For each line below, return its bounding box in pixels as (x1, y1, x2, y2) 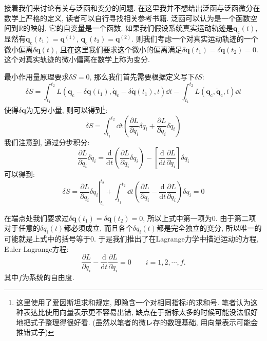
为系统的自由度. (22, 272, 74, 283)
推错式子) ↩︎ (16, 327, 54, 337)
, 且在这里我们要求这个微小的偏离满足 (55, 44, 182, 54)
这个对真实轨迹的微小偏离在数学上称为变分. (4, 54, 150, 65)
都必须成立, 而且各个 (64, 223, 133, 233)
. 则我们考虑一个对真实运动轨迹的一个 (131, 33, 258, 44)
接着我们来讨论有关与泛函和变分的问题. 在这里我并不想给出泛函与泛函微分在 (4, 3, 260, 13)
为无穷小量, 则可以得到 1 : (26, 103, 108, 115)
